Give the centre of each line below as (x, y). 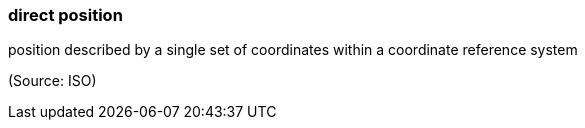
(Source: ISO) (52, 81)
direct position (65, 15)
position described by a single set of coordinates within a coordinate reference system (293, 50)
